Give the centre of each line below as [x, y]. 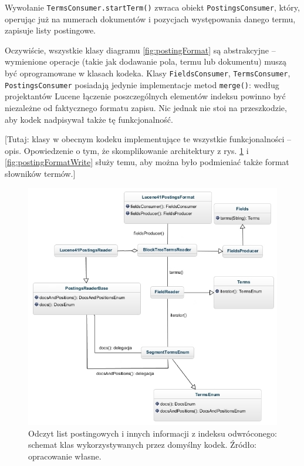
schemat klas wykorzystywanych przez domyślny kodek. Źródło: [142, 445]
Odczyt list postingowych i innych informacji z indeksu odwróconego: [153, 433]
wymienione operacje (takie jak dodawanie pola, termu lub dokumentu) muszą [146, 61]
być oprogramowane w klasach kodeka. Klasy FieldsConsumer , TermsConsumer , [148, 73]
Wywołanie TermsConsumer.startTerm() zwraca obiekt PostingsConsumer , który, [152, 7]
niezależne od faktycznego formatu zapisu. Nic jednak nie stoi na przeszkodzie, [146, 107]
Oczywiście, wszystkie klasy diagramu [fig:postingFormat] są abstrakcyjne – [140, 50]
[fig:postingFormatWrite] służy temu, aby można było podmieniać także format [147, 162]
